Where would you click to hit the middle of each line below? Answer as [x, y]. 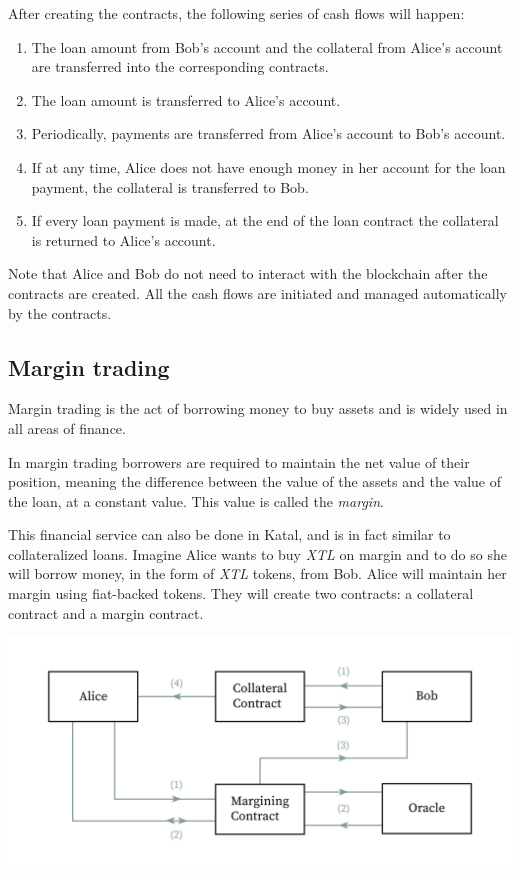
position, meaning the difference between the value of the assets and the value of [255, 481]
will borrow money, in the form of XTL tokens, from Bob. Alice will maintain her [257, 573]
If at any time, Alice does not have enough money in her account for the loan [268, 166]
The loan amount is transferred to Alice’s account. [186, 99]
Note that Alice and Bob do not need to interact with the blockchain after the [248, 273]
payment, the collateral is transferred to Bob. [170, 186]
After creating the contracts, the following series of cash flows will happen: [236, 13]
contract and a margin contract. [106, 612]
